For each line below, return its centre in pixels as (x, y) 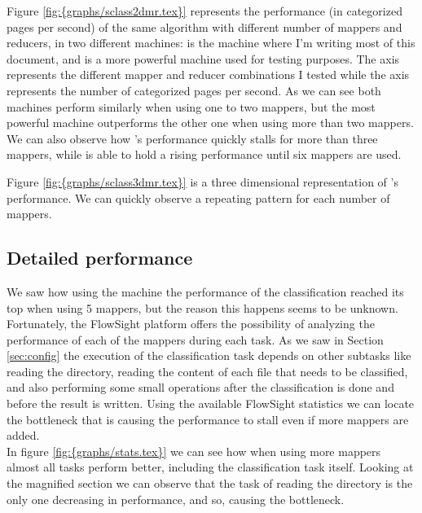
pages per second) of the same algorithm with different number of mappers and (204, 26)
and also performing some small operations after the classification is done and (200, 387)
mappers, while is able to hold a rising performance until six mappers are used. (204, 154)
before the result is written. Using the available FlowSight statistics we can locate (211, 403)
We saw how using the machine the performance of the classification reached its (205, 291)
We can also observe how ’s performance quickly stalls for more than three (192, 138)
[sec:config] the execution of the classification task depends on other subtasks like (209, 355)
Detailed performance (100, 258)
